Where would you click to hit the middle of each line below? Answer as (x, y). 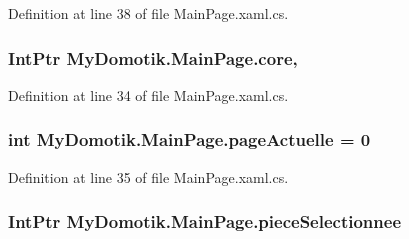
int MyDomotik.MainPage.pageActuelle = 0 (189, 139)
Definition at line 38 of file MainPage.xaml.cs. (148, 13)
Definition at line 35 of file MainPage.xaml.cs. (148, 176)
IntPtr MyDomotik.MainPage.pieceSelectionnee (204, 221)
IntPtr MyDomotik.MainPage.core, (153, 57)
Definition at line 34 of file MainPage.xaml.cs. (148, 94)
